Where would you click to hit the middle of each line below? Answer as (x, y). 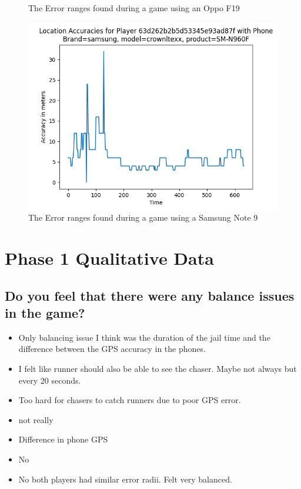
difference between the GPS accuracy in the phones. (112, 349)
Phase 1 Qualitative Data (109, 257)
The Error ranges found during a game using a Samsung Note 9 (143, 217)
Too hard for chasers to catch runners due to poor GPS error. (130, 400)
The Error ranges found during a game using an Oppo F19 (134, 8)
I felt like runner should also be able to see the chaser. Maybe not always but (158, 368)
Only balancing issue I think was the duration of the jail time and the (144, 337)
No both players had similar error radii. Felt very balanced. (125, 479)
